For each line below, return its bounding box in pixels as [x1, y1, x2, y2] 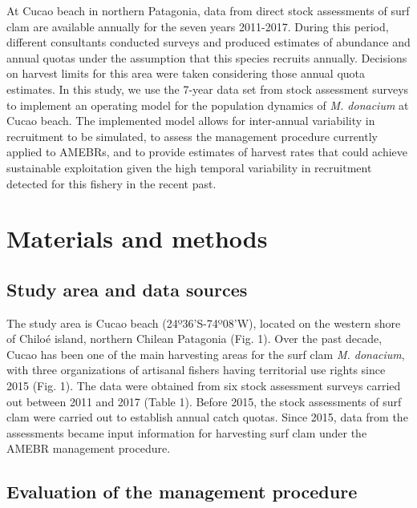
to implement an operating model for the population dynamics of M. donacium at [6, 96, 409, 113]
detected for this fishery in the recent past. [6, 175, 217, 192]
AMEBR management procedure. [6, 440, 171, 457]
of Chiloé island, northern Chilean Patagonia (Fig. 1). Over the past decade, [6, 330, 383, 347]
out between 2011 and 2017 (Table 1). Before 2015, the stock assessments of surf [6, 393, 402, 409]
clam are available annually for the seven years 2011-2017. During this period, [6, 18, 389, 34]
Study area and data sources [6, 276, 248, 301]
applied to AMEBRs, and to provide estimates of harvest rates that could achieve [6, 143, 408, 160]
